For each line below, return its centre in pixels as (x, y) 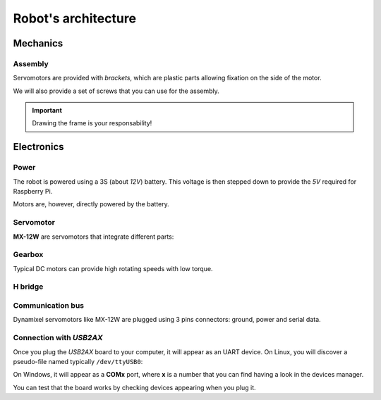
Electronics (38, 147)
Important (47, 111)
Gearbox (28, 255)
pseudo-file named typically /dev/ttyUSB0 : (78, 361)
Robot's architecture (75, 18)
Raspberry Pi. (33, 192)
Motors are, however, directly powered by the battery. (91, 204)
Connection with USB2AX (58, 338)
